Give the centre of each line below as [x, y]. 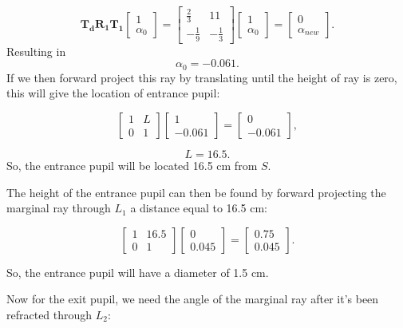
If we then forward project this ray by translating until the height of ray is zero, [202, 77]
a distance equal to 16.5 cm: [199, 208]
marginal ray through [59, 208]
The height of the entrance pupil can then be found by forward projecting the [196, 192]
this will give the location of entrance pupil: [113, 93]
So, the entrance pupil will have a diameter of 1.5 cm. [138, 272]
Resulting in [36, 51]
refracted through [49, 314]
